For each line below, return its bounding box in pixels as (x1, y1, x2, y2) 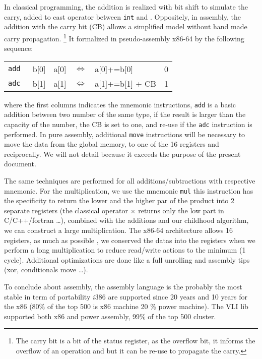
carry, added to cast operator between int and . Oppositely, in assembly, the (4, 11, 241, 22)
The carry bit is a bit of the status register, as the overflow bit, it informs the (16, 335, 255, 346)
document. (4, 158, 36, 169)
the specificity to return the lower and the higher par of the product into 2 (4, 195, 234, 206)
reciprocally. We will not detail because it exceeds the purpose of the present (4, 148, 241, 159)
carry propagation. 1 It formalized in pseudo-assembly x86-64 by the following (4, 31, 244, 43)
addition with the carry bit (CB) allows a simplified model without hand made (4, 21, 247, 32)
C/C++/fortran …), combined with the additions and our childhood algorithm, (4, 215, 249, 225)
